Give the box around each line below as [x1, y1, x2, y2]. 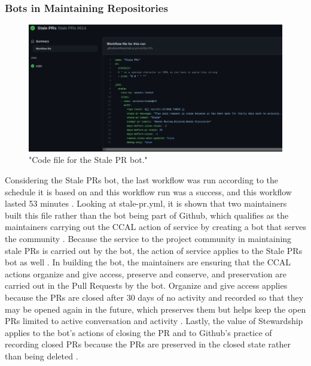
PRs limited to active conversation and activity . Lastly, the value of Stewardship [5, 314, 303, 327]
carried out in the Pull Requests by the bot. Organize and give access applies [5, 279, 288, 292]
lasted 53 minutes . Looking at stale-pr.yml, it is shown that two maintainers [5, 197, 287, 210]
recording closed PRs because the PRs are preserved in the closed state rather [5, 338, 291, 350]
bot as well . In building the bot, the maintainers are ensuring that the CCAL [5, 256, 291, 268]
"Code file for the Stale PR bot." [29, 153, 148, 166]
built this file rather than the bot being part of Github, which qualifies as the [5, 208, 289, 221]
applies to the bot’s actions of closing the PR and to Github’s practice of [5, 326, 272, 338]
